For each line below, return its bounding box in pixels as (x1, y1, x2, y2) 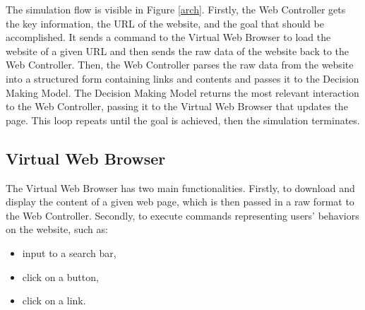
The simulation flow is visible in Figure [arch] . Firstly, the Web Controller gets (6, 2, 346, 16)
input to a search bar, (22, 245, 116, 260)
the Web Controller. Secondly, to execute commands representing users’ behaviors (6, 208, 359, 222)
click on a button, (22, 269, 99, 284)
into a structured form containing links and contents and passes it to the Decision (6, 71, 359, 85)
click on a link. (22, 293, 86, 308)
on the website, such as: (6, 222, 108, 237)
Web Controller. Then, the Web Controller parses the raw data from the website (6, 57, 354, 72)
